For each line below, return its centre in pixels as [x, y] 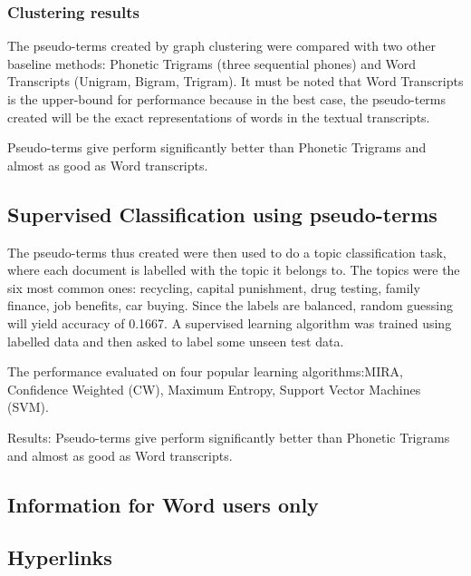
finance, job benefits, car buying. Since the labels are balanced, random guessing [231, 305]
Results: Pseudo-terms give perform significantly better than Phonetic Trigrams [229, 437]
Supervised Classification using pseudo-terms [222, 214]
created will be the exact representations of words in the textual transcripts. [219, 117]
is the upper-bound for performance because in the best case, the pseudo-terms [227, 99]
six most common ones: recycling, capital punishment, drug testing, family [214, 287]
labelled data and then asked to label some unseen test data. [176, 341]
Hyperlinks [60, 557]
